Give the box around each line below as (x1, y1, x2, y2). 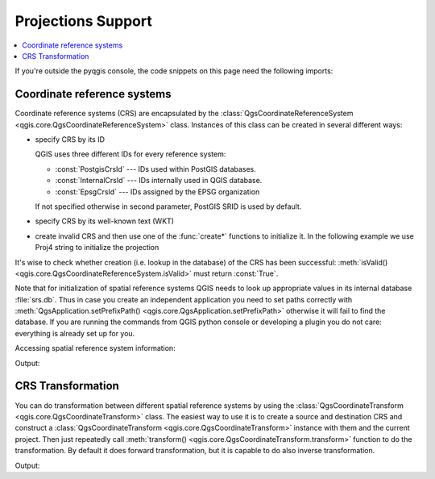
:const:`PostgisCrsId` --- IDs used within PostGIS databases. (55, 164, 257, 173)
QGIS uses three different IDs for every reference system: (35, 149, 226, 159)
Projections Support (14, 12, 152, 30)
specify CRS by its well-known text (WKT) (35, 216, 175, 226)
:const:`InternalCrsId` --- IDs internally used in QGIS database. (55, 176, 263, 185)
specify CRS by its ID (35, 135, 105, 144)
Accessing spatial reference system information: (14, 344, 176, 353)
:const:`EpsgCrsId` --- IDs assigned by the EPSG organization (55, 186, 260, 197)
